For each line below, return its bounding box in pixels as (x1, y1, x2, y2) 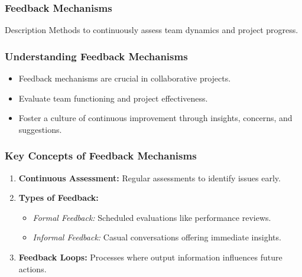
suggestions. (18, 123, 62, 135)
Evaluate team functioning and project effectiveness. (18, 92, 208, 104)
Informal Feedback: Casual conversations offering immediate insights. (33, 231, 281, 243)
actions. (18, 262, 47, 275)
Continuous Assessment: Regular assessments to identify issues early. (18, 171, 281, 184)
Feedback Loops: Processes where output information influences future (18, 251, 282, 263)
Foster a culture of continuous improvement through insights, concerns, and (18, 112, 293, 124)
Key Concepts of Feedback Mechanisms (5, 148, 197, 163)
